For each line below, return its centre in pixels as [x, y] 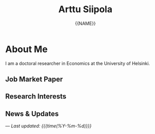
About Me [26, 49]
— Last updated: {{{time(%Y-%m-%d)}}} [49, 126]
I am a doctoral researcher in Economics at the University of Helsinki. [77, 63]
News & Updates [32, 113]
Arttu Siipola [85, 9]
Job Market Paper [34, 79]
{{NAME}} [85, 23]
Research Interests [36, 97]
